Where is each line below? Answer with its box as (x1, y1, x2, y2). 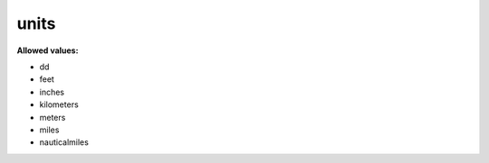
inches (39, 86, 65, 97)
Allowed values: (16, 45, 79, 56)
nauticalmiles (39, 137, 90, 148)
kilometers (39, 99, 79, 110)
